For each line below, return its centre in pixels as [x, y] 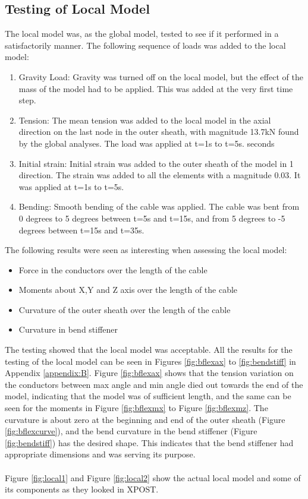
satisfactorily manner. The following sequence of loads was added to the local [145, 45]
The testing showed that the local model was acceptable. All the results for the [149, 350]
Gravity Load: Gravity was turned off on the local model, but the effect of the [161, 76]
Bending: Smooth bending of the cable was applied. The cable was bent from [159, 206]
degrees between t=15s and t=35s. [81, 230]
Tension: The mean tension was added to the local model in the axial [145, 120]
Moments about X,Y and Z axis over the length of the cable [128, 290]
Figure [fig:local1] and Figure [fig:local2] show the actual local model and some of [153, 477]
